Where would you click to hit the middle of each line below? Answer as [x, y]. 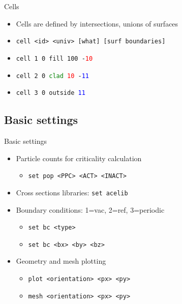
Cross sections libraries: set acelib [72, 192]
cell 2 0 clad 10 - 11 [53, 76]
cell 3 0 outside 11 [51, 93]
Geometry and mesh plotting [61, 261]
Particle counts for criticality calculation [79, 158]
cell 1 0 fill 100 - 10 [54, 58]
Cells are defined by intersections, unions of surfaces [97, 23]
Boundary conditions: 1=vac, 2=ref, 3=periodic [90, 209]
